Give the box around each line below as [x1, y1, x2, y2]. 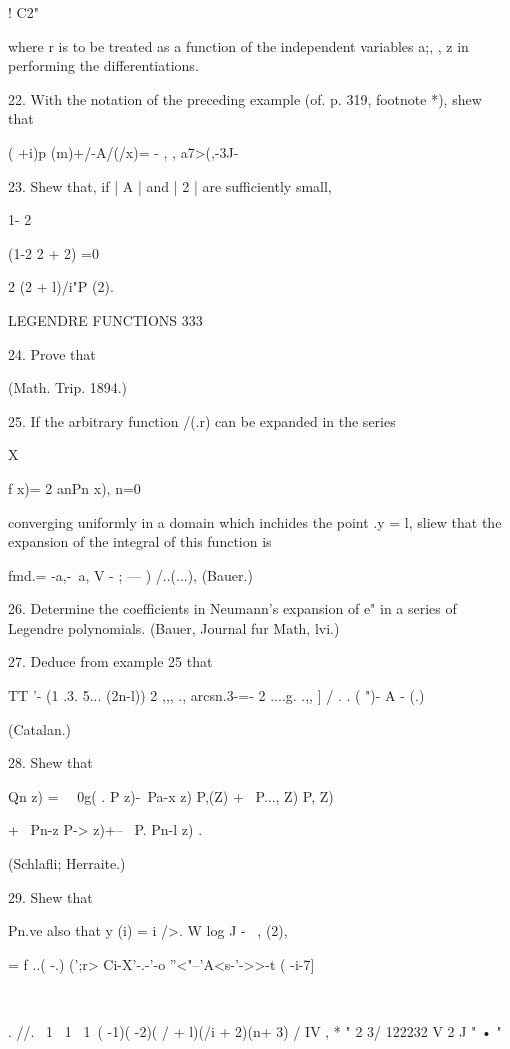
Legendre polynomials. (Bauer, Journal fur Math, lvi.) [8, 617, 340, 638]
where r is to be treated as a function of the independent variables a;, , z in [8, 35, 469, 56]
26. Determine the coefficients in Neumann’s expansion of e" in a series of [8, 598, 457, 619]
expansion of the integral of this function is [8, 531, 272, 552]
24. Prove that [8, 343, 96, 364]
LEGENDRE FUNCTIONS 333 [8, 309, 203, 330]
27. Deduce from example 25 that [8, 651, 213, 672]
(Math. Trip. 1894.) [8, 377, 128, 398]
